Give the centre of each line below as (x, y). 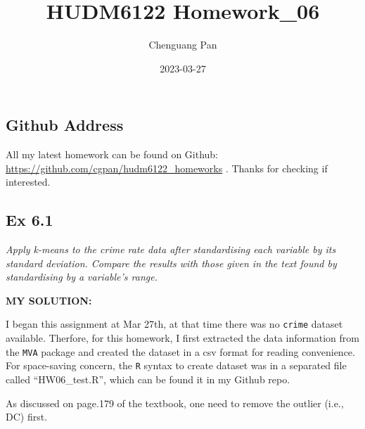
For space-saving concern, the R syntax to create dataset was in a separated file (176, 365)
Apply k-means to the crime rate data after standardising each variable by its (171, 249)
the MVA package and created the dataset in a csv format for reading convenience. (180, 351)
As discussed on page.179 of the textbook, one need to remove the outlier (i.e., (175, 403)
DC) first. (27, 417)
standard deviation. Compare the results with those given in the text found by (171, 263)
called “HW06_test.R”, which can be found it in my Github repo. (148, 379)
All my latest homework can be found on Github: (112, 154)
